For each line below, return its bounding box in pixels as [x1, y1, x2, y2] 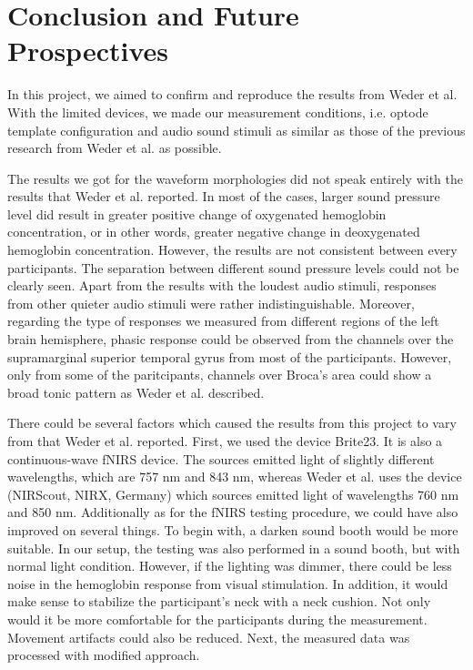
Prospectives [7, 32, 168, 69]
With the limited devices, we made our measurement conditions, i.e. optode [7, 102, 428, 121]
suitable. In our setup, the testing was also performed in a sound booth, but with [7, 538, 460, 557]
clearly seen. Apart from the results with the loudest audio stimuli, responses [7, 276, 437, 295]
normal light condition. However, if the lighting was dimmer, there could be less [7, 556, 452, 575]
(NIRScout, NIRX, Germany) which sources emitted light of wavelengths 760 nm [7, 484, 459, 503]
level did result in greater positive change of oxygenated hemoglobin [7, 204, 387, 223]
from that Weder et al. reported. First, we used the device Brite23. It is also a [7, 431, 443, 450]
